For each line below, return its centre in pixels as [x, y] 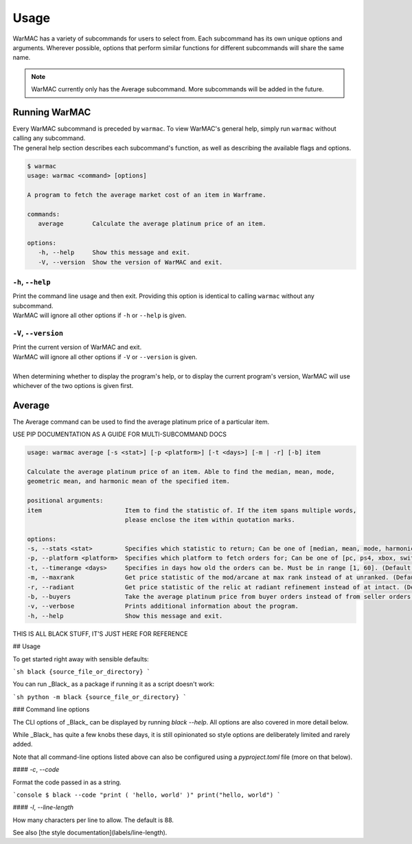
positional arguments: [65, 501]
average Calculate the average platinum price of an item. [152, 224]
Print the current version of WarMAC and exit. [77, 347]
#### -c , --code [36, 770]
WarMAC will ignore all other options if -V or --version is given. [105, 356]
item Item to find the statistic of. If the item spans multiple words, [192, 510]
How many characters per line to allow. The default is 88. [93, 820]
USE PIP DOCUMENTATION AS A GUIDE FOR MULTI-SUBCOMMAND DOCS [119, 434]
